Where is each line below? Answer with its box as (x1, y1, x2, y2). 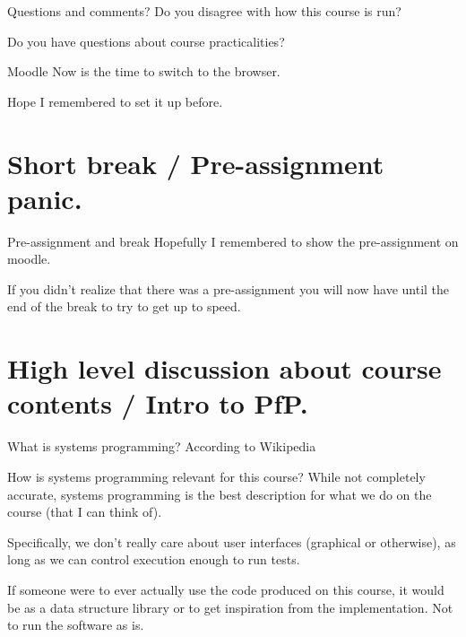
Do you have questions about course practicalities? (7, 31, 285, 50)
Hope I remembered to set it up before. (7, 92, 223, 110)
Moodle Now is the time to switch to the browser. (7, 62, 280, 81)
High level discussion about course (7, 350, 442, 387)
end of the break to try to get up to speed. (7, 297, 241, 316)
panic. (7, 179, 82, 216)
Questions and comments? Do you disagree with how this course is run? (7, 2, 401, 20)
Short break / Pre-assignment (7, 144, 384, 181)
